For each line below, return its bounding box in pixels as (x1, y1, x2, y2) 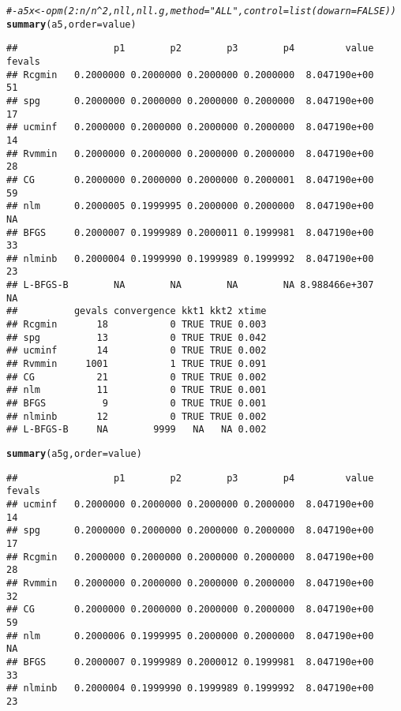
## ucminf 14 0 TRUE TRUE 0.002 (6, 345, 267, 357)
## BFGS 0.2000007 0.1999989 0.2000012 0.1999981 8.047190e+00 (6, 656, 374, 668)
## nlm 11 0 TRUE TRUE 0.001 (6, 384, 267, 396)
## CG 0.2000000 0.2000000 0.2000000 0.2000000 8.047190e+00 (6, 604, 374, 616)
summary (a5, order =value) (6, 18, 137, 30)
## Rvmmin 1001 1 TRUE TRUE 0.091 (6, 358, 267, 370)
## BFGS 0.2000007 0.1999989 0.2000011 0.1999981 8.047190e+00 (6, 226, 374, 238)
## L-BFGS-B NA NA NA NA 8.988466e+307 (6, 279, 374, 291)
